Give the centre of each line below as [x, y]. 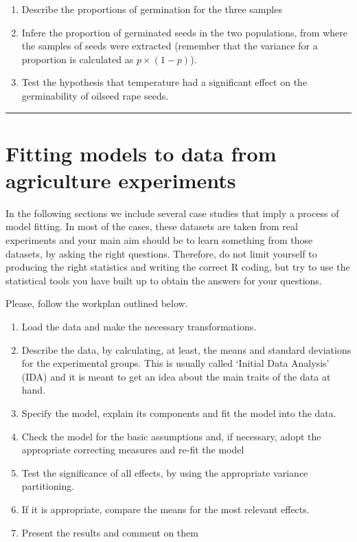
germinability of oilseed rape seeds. [95, 95]
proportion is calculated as [78, 59]
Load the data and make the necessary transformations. [139, 327]
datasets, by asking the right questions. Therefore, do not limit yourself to [161, 253]
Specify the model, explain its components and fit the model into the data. [179, 413]
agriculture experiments [121, 180]
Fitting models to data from [141, 153]
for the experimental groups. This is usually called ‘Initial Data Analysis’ [175, 363]
